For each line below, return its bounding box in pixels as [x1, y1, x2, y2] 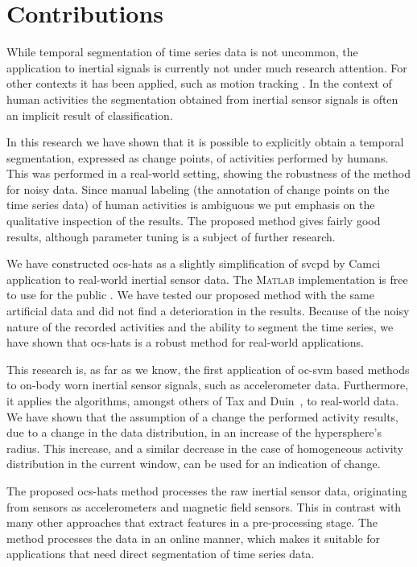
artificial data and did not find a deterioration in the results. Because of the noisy [6, 302, 410, 319]
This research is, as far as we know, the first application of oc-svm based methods [6, 360, 410, 377]
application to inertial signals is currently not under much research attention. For [6, 59, 407, 76]
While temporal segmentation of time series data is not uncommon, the [6, 43, 358, 60]
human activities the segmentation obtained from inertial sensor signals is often [6, 90, 398, 107]
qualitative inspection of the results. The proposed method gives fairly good [6, 212, 381, 229]
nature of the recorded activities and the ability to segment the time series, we [6, 318, 394, 335]
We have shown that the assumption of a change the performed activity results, [6, 408, 398, 425]
